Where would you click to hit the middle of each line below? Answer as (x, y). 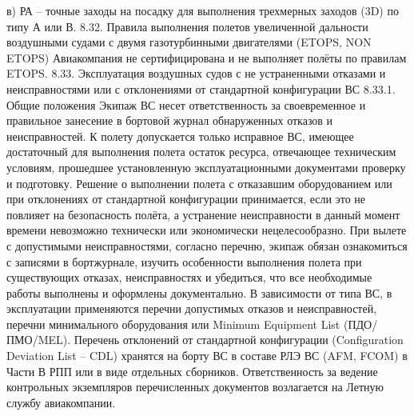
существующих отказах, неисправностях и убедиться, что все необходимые (189, 277)
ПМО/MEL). (39, 340)
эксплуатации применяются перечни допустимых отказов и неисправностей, (192, 308)
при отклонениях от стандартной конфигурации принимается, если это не (186, 199)
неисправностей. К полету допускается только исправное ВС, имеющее (180, 136)
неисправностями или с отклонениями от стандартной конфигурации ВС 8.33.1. (201, 88)
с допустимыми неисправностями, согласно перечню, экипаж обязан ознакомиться (207, 245)
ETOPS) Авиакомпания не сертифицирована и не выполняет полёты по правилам (207, 57)
